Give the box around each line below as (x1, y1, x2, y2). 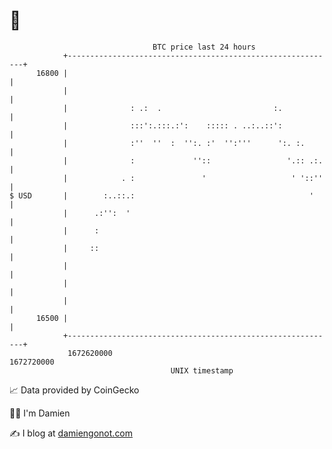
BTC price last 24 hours (152, 42, 256, 52)
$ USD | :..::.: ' (9, 190, 314, 201)
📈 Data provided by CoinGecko (9, 384, 140, 396)
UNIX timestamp (170, 365, 234, 376)
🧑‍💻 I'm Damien (9, 407, 71, 419)
